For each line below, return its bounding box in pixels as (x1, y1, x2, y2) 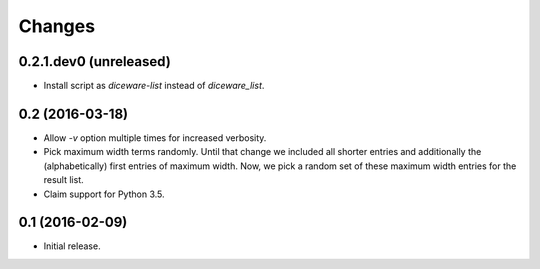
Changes (18, 15, 95, 37)
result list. (43, 174, 84, 186)
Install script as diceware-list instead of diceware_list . (43, 80, 265, 92)
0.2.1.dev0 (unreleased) (18, 53, 172, 70)
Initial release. (43, 240, 101, 252)
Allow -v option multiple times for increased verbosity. (43, 131, 267, 144)
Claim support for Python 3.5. (43, 188, 165, 200)
